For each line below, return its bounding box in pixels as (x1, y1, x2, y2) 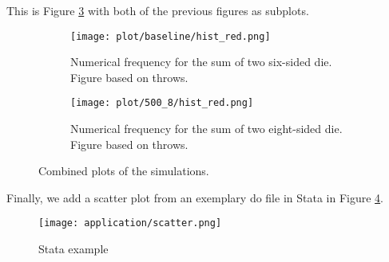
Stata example (38, 240, 109, 257)
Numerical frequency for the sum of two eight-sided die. (70, 120, 343, 137)
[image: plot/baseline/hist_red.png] (70, 30, 271, 42)
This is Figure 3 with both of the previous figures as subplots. (6, 2, 309, 18)
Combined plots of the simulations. (38, 162, 209, 179)
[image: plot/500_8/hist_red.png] (70, 97, 254, 109)
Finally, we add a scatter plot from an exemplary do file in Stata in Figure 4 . (6, 189, 383, 205)
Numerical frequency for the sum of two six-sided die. (70, 53, 332, 70)
